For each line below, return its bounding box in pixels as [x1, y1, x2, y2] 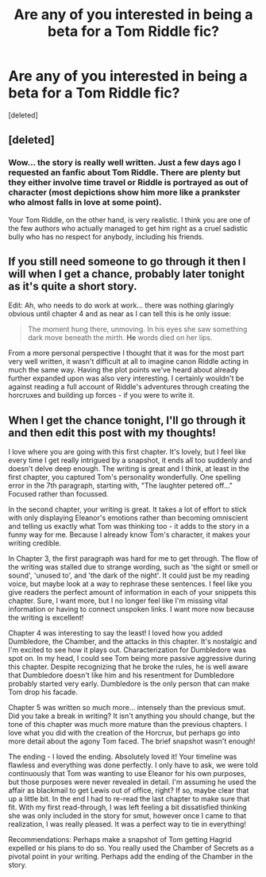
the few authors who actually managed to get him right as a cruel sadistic [8, 223, 249, 233]
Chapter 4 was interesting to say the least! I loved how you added [8, 628, 223, 638]
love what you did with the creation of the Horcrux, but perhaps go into [8, 728, 241, 738]
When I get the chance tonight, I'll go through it [8, 413, 246, 427]
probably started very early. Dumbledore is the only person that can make [8, 679, 250, 689]
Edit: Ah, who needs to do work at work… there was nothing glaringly [8, 300, 234, 311]
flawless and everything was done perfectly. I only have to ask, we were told [8, 760, 259, 770]
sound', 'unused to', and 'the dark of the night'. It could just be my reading [8, 570, 250, 581]
